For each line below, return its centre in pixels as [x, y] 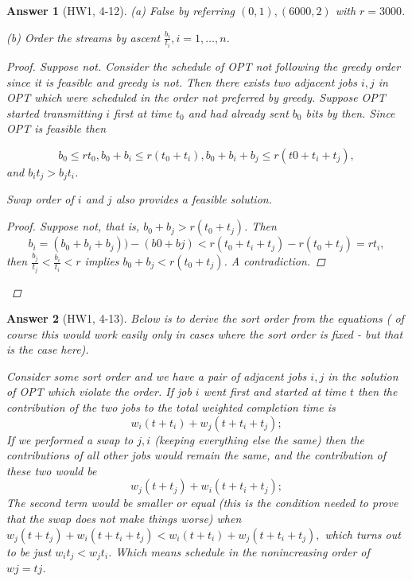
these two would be [52, 470]
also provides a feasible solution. [194, 199]
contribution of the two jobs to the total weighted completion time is [171, 407]
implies [102, 261]
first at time [143, 112]
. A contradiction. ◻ [274, 261]
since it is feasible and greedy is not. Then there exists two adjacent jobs [182, 81]
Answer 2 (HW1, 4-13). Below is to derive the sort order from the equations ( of [205, 318]
